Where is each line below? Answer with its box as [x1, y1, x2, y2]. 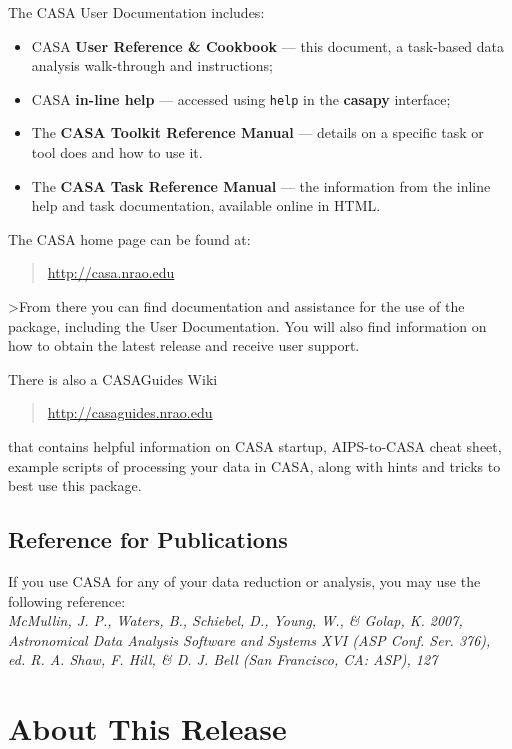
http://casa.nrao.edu [47, 262, 175, 283]
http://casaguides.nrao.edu [47, 402, 213, 423]
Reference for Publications [8, 524, 288, 555]
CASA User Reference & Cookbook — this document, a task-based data [31, 35, 505, 56]
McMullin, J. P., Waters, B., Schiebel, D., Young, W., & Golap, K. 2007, [8, 610, 463, 631]
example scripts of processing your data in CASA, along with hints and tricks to [8, 455, 501, 476]
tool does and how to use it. [31, 142, 203, 163]
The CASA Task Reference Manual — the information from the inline [31, 175, 491, 196]
